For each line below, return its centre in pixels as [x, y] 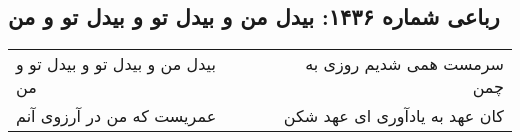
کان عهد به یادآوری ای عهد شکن [393, 116]
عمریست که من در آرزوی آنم [116, 116]
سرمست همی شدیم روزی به [404, 64]
